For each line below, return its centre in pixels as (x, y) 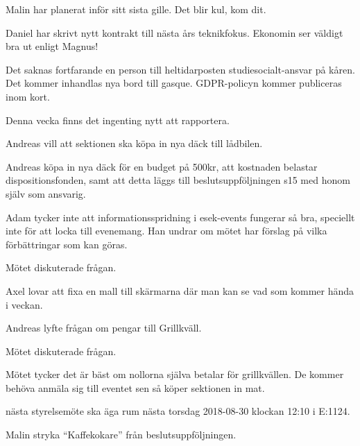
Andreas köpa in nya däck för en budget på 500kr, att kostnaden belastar (162, 166)
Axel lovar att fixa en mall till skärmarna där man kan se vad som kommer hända (180, 290)
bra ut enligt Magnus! (52, 46)
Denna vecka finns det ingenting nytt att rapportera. (118, 120)
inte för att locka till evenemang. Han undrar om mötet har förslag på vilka (166, 231)
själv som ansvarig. (46, 193)
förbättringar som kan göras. (67, 244)
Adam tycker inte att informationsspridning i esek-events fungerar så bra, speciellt (180, 217)
